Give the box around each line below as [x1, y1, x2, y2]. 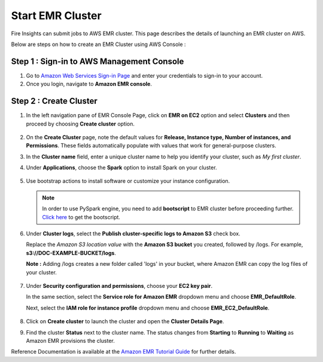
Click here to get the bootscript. [42, 213, 121, 220]
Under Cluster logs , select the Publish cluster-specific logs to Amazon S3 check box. [26, 230, 240, 237]
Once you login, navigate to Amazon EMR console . [26, 81, 153, 88]
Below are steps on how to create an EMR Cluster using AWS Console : [11, 41, 186, 48]
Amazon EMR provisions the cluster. [26, 337, 115, 344]
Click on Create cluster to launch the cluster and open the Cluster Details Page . [26, 318, 224, 325]
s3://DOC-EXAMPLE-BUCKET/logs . [26, 249, 117, 256]
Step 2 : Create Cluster [11, 96, 98, 106]
